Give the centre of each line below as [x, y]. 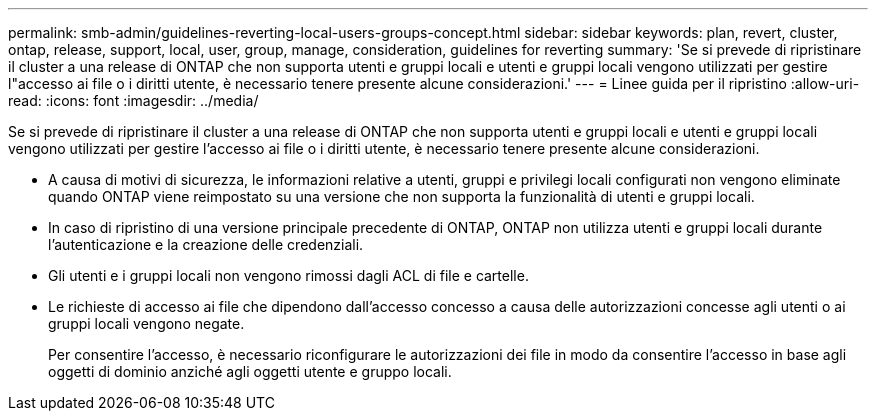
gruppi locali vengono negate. [146, 323]
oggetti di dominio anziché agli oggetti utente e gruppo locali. [250, 371]
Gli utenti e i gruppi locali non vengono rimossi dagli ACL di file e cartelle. [288, 275]
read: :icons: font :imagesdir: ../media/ [133, 100]
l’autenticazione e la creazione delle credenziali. [206, 244]
